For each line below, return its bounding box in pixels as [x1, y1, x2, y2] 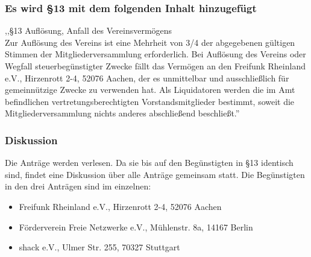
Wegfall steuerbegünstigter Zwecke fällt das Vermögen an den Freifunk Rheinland [5, 60, 306, 72]
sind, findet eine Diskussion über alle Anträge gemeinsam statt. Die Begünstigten [5, 168, 305, 180]
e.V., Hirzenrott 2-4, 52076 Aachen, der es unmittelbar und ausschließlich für [5, 71, 289, 84]
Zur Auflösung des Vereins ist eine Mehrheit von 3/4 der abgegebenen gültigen [5, 36, 295, 48]
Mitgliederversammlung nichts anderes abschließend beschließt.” [5, 107, 240, 119]
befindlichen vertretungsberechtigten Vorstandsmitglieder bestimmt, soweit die [5, 95, 295, 107]
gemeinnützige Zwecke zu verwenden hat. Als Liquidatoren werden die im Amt [5, 83, 295, 96]
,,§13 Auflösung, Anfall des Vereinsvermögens [5, 24, 172, 37]
